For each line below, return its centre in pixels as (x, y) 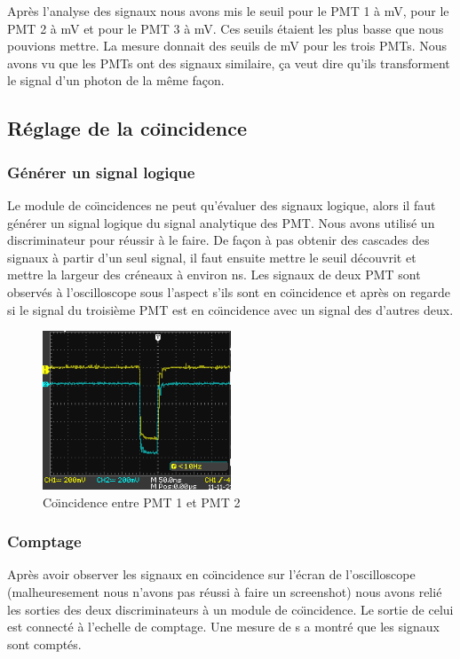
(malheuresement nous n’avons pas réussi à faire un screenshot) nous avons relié (225, 591)
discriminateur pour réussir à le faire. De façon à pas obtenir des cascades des (218, 240)
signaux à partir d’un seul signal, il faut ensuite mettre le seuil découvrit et (212, 257)
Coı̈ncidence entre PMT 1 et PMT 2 (142, 502)
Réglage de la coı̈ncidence (127, 128)
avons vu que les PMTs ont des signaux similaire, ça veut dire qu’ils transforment (229, 63)
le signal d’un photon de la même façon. (116, 80)
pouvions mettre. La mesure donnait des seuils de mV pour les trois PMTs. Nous (227, 46)
